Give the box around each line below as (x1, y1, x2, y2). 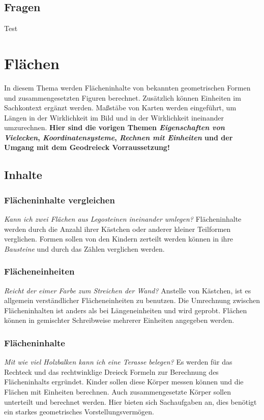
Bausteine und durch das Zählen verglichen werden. (4, 243, 165, 254)
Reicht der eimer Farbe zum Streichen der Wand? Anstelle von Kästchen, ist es (4, 285, 251, 295)
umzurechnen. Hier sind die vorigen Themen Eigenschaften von (4, 122, 225, 133)
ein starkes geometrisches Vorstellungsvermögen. (4, 406, 154, 417)
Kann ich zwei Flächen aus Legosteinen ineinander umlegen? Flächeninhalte (4, 214, 242, 224)
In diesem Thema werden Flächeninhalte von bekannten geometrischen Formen (4, 82, 251, 93)
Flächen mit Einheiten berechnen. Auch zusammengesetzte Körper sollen (4, 386, 231, 397)
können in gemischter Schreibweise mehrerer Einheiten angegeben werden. (4, 315, 234, 325)
